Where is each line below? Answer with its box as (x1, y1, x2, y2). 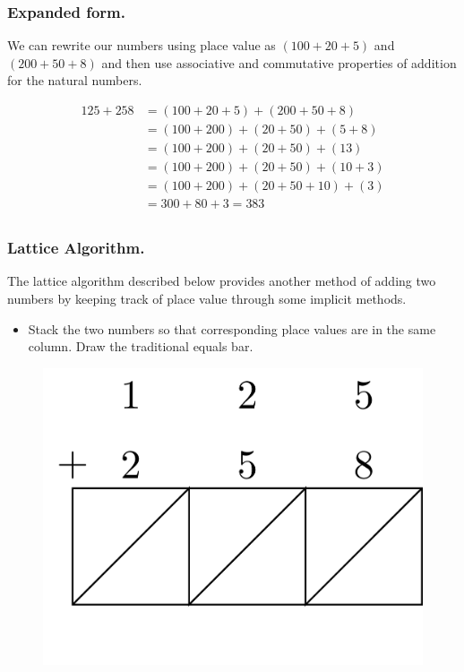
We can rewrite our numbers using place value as (7, 36, 276, 55)
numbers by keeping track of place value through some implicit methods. (7, 289, 407, 308)
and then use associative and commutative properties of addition (101, 53, 457, 72)
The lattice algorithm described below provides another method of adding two (7, 271, 436, 290)
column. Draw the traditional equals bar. (28, 337, 253, 356)
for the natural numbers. (7, 71, 142, 90)
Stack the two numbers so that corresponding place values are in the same (28, 319, 436, 338)
